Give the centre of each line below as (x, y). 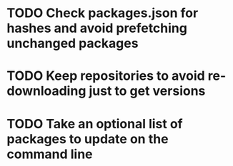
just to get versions (147, 91)
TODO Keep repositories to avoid (106, 76)
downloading (46, 91)
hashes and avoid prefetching (97, 28)
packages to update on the (88, 139)
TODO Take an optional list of (95, 124)
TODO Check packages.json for (103, 13)
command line (50, 154)
